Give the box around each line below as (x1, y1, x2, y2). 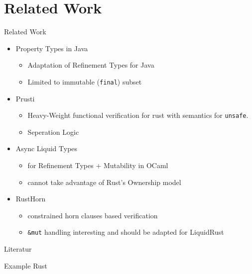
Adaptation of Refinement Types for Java (27, 60, 154, 70)
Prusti (15, 93, 35, 103)
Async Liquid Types (15, 143, 78, 154)
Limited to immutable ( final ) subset (27, 76, 142, 87)
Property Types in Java (15, 43, 88, 53)
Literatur (4, 244, 32, 254)
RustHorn (15, 193, 46, 204)
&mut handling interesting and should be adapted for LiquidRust (27, 227, 224, 237)
